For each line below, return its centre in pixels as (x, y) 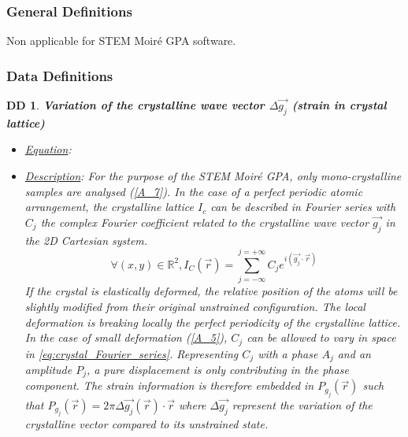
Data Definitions (60, 75)
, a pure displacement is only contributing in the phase (218, 369)
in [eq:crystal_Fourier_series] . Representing (132, 353)
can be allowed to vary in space (321, 337)
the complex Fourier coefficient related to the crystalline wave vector (205, 222)
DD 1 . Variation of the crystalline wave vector (135, 105)
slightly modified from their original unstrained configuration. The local (195, 306)
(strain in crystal (339, 105)
